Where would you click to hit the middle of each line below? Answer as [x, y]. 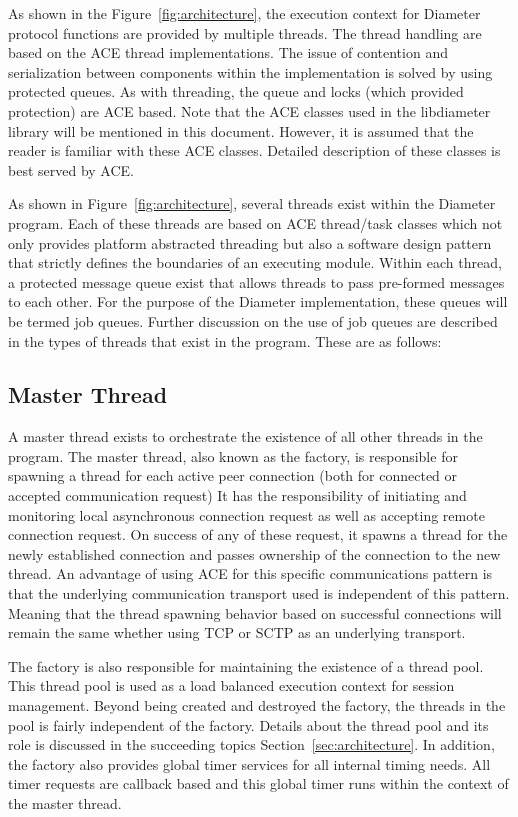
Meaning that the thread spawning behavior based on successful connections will [255, 612]
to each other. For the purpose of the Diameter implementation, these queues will [258, 301]
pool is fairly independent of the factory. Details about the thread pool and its [248, 724]
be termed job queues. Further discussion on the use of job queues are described [253, 320]
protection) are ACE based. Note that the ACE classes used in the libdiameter [249, 110]
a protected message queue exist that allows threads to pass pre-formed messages [256, 281]
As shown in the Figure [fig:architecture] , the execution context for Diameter [244, 13]
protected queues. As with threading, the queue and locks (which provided [236, 91]
